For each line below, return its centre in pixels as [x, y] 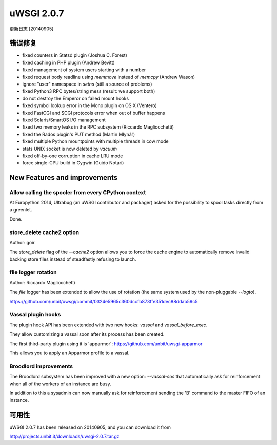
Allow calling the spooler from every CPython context [78, 193]
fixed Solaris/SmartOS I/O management [64, 120]
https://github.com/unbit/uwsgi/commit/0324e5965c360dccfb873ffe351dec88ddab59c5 [104, 302]
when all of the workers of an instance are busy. [60, 384]
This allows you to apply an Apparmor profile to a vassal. [70, 353]
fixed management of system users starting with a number [84, 70]
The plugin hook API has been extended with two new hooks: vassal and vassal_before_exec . [108, 325]
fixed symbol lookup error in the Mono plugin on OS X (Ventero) [90, 105]
